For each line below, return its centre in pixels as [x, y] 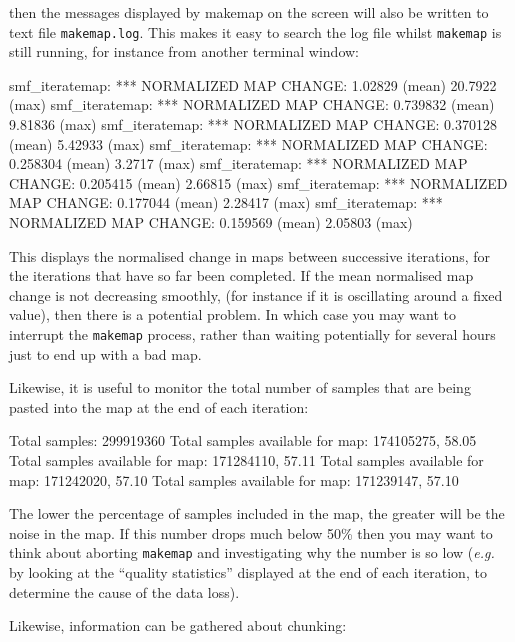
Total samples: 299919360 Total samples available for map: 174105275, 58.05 [243, 440]
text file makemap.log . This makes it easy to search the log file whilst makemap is [255, 31]
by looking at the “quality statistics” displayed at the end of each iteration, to [248, 572]
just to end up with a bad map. [105, 353]
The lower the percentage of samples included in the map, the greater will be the [257, 513]
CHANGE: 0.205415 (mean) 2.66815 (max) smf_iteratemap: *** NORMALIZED [258, 182]
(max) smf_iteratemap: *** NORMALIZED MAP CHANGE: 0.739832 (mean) [252, 104]
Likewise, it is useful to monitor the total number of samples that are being [240, 387]
